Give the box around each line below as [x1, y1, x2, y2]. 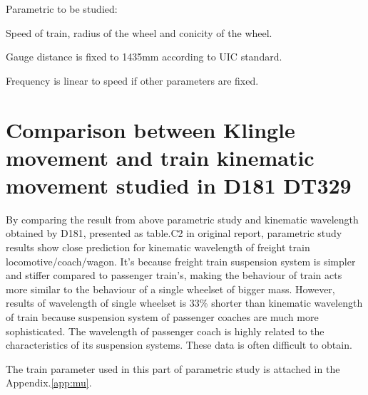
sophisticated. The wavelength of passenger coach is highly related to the [6, 323, 324, 338]
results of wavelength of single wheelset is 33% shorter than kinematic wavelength [6, 295, 363, 310]
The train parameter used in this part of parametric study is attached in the [6, 361, 340, 376]
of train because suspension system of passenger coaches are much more [6, 310, 319, 325]
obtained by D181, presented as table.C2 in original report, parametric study [6, 226, 342, 241]
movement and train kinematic [6, 142, 315, 172]
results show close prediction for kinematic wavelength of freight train [6, 240, 310, 255]
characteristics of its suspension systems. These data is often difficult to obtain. [6, 337, 352, 352]
